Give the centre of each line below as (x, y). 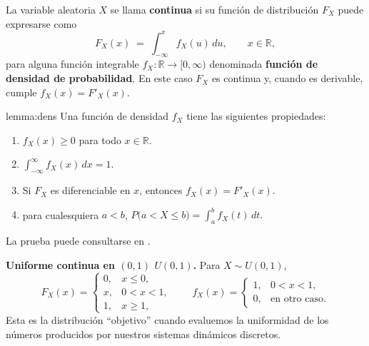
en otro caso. (298, 299)
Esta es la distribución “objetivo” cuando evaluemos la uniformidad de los (167, 319)
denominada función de (264, 64)
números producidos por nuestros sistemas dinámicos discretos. (143, 334)
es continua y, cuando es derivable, (287, 78)
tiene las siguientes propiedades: (256, 116)
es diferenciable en (90, 190)
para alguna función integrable (72, 64)
